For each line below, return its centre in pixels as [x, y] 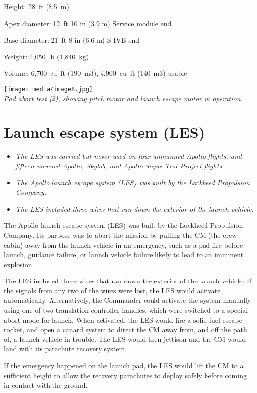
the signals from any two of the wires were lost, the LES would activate [112, 290]
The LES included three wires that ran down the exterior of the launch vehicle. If [128, 281]
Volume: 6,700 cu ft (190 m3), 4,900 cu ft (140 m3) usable [96, 73]
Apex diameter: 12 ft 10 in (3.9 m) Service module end [88, 23]
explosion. [19, 264]
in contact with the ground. [46, 385]
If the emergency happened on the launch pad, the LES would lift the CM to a [124, 365]
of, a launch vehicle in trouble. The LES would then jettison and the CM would [125, 339]
